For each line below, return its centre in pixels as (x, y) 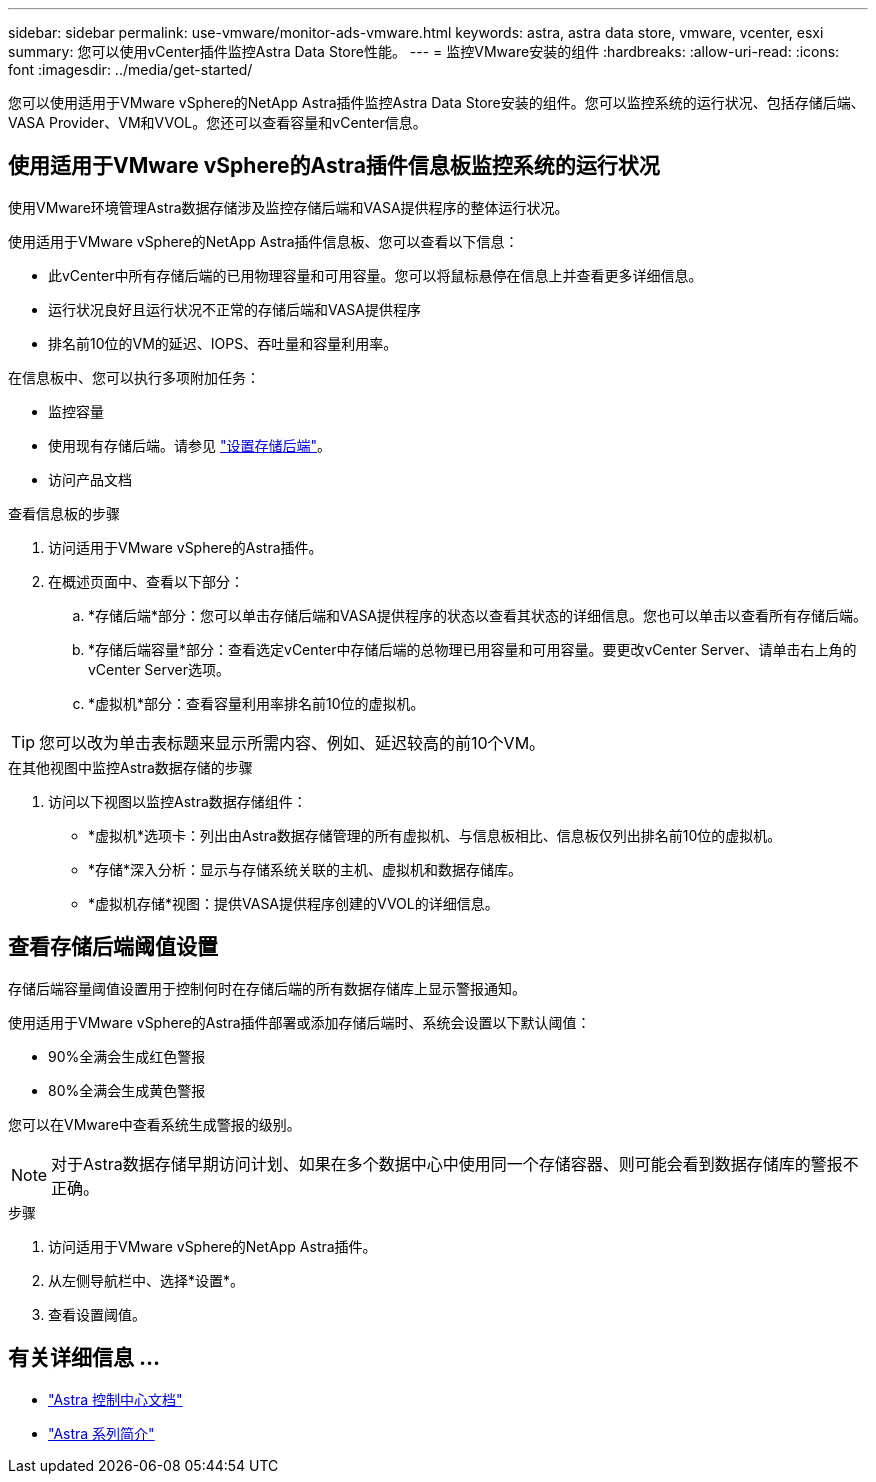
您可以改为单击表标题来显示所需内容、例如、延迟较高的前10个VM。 (292, 742)
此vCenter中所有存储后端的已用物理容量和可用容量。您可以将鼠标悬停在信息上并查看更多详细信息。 (375, 275)
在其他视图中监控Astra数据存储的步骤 (130, 767)
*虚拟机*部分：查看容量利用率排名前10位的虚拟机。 (256, 703)
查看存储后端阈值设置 (113, 947)
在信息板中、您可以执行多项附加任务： (134, 377)
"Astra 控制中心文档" (115, 1399)
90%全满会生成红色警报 (127, 1056)
